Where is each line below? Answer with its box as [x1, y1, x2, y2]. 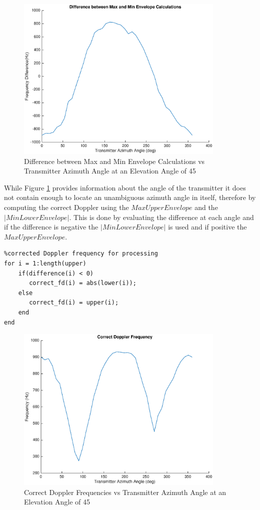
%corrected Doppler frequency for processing [4, 250, 158, 257]
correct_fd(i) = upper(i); [29, 299, 119, 306]
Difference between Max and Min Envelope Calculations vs [24, 155, 205, 166]
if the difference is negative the [4, 221, 98, 232]
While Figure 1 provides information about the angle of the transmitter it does [4, 182, 246, 192]
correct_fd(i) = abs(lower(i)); [29, 279, 136, 287]
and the [194, 202, 218, 212]
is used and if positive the [168, 221, 247, 232]
